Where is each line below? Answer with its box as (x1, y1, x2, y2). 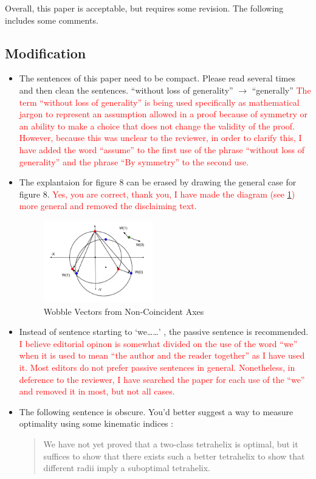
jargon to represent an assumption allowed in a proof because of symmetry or (19, 108, 308, 120)
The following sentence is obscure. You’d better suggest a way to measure (19, 405, 294, 418)
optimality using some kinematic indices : (19, 417, 174, 430)
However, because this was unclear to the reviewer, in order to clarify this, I (19, 131, 302, 144)
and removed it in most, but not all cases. (19, 385, 175, 398)
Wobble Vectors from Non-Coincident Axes (43, 305, 204, 317)
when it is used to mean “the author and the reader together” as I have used (19, 349, 305, 362)
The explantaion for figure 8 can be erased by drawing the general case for (19, 176, 297, 188)
